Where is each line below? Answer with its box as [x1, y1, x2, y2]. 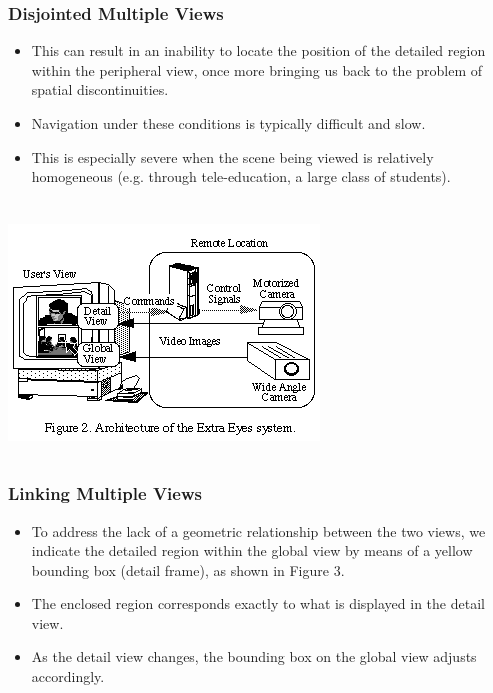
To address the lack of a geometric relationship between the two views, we [31, 520, 486, 541]
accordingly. [31, 666, 105, 687]
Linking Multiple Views [8, 481, 202, 506]
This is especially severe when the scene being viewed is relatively [31, 146, 434, 167]
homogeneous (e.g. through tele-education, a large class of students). [31, 166, 451, 187]
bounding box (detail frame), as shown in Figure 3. [31, 559, 345, 580]
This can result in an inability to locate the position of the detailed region [31, 40, 486, 61]
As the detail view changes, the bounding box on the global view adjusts [31, 646, 477, 667]
